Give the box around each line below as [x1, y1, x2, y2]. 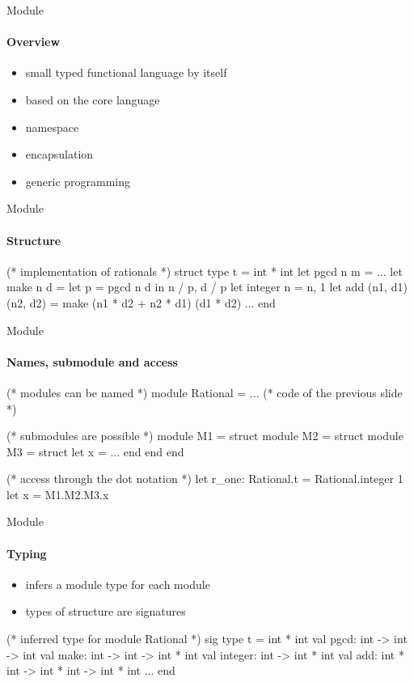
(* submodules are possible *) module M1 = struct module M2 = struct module [6, 427, 403, 444]
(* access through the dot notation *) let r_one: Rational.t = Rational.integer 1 [6, 470, 403, 487]
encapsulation [25, 146, 94, 163]
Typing [6, 544, 47, 561]
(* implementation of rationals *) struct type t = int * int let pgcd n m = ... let [6, 262, 403, 279]
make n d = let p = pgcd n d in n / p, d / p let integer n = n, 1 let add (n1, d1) [6, 278, 408, 295]
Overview [6, 33, 61, 50]
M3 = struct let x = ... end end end [6, 443, 184, 460]
